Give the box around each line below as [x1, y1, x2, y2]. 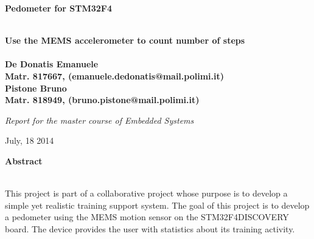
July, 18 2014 [5, 134, 54, 147]
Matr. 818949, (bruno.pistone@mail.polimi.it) [5, 93, 200, 106]
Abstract [5, 154, 43, 167]
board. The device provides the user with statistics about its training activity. [5, 222, 295, 235]
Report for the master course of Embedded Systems [5, 113, 194, 126]
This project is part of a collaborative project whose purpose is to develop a [5, 187, 288, 200]
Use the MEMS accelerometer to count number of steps [5, 34, 245, 47]
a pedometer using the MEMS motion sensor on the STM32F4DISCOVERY [5, 210, 289, 223]
